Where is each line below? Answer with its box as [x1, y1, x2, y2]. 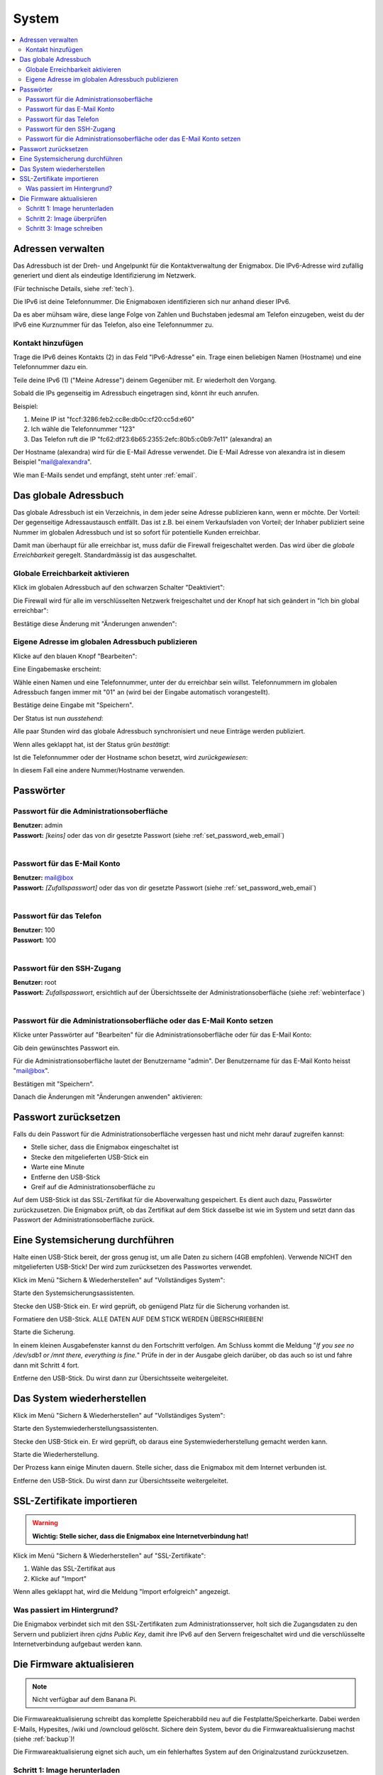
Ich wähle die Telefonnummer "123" [30, 425, 135, 433]
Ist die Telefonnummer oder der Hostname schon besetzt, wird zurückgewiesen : [13, 753, 248, 761]
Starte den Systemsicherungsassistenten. [13, 1289, 135, 1297]
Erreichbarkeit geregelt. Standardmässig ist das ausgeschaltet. [13, 551, 197, 559]
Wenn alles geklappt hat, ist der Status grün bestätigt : [13, 740, 170, 748]
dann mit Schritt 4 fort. [13, 1360, 79, 1370]
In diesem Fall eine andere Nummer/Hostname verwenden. [13, 766, 185, 775]
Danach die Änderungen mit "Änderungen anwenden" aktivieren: [13, 1093, 203, 1101]
